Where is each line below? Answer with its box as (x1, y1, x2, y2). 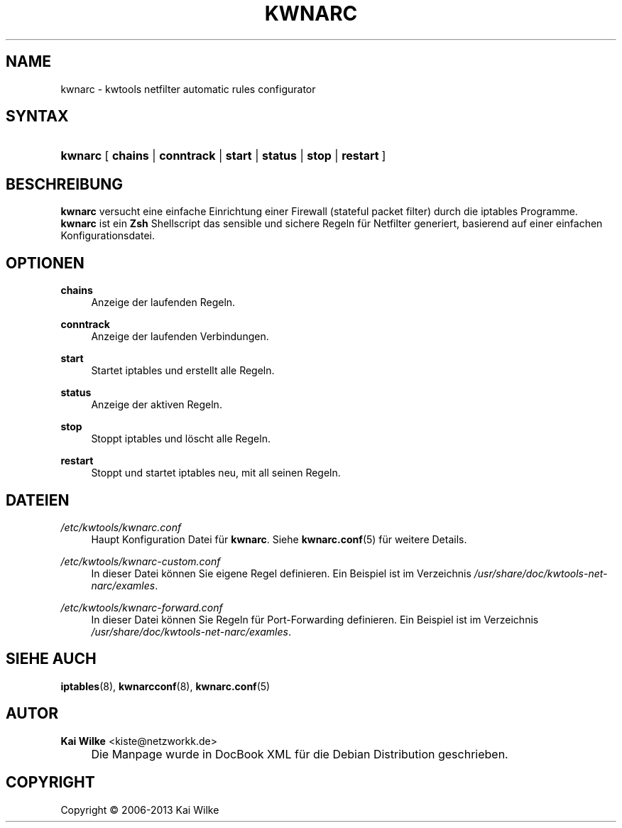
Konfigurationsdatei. (60, 229, 155, 242)
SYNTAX (6, 107, 69, 126)
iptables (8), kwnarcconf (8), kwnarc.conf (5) (60, 680, 271, 692)
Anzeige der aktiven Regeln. (91, 398, 222, 411)
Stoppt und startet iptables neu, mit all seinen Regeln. (91, 467, 341, 479)
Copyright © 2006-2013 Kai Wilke (60, 803, 219, 816)
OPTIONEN (6, 254, 84, 272)
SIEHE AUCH (6, 650, 97, 668)
